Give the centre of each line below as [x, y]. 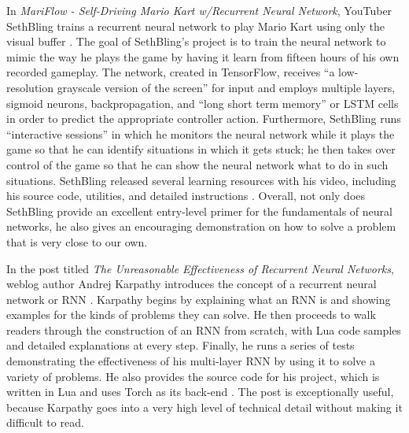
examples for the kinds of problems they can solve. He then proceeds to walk [191, 315]
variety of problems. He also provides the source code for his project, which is [193, 376]
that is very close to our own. [77, 241]
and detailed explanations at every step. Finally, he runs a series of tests [181, 345]
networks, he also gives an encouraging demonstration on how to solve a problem [201, 226]
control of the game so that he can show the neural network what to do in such [197, 164]
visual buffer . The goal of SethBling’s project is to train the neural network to [196, 41]
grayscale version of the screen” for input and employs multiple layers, [226, 87]
